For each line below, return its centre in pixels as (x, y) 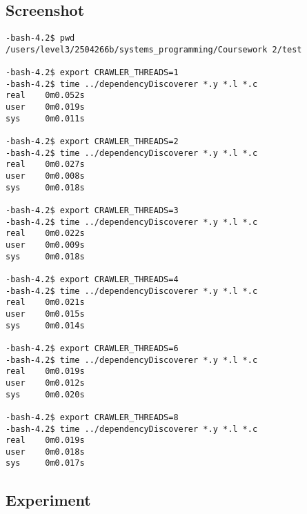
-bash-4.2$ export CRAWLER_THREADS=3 (92, 211)
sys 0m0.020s (45, 394)
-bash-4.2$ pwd (40, 38)
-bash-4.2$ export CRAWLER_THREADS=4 (92, 279)
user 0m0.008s (45, 176)
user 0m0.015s (45, 314)
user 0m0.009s (45, 245)
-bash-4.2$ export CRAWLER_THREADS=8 (92, 417)
